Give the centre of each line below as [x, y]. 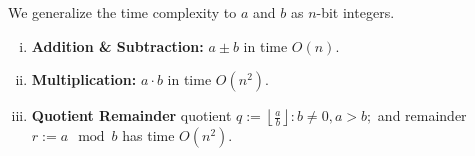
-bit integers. [355, 12]
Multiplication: [84, 79]
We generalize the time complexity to [122, 12]
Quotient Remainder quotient [131, 115]
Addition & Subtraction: [117, 45]
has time [148, 135]
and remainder [422, 115]
